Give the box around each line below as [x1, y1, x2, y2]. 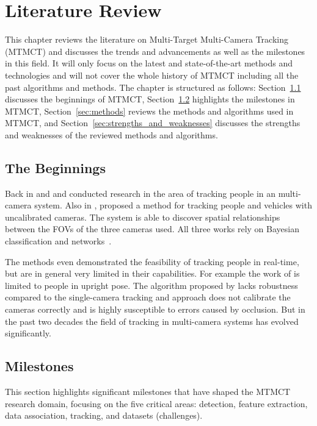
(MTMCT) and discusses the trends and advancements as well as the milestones [5, 44, 305, 57]
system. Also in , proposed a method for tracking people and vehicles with [34, 199, 312, 211]
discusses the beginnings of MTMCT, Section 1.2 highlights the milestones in [5, 93, 295, 105]
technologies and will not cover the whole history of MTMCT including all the [5, 68, 299, 81]
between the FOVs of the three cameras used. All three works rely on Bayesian [5, 222, 299, 235]
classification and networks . [5, 235, 112, 247]
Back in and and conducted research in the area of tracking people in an [5, 186, 276, 199]
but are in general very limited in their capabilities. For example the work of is [5, 267, 300, 280]
